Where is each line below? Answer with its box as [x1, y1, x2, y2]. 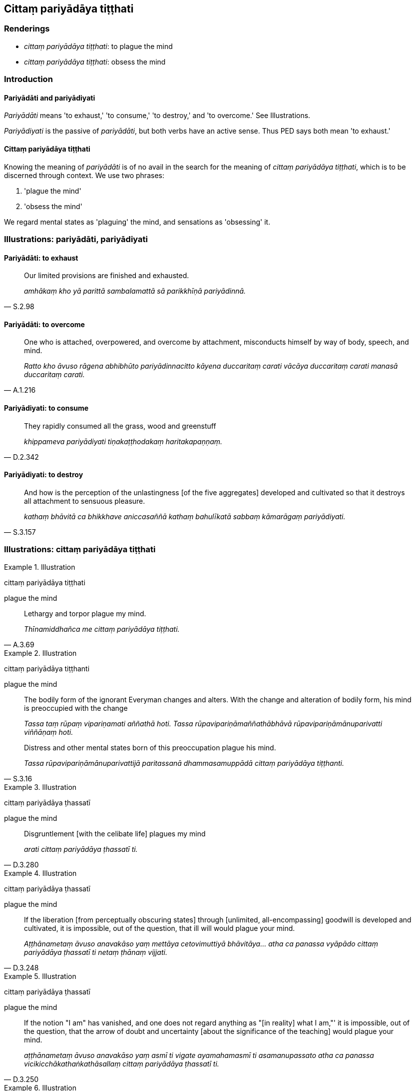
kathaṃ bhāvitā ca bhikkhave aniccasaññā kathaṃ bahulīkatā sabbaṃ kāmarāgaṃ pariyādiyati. [24, 512, 346, 521]
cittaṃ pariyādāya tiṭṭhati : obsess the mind [24, 57, 166, 66]
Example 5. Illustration [4, 971, 76, 980]
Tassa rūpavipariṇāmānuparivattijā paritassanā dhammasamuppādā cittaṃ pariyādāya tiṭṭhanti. [24, 758, 344, 767]
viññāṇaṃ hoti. [24, 727, 73, 736]
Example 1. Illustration [4, 562, 75, 571]
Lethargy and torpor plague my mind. [24, 609, 146, 618]
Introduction [4, 74, 53, 85]
